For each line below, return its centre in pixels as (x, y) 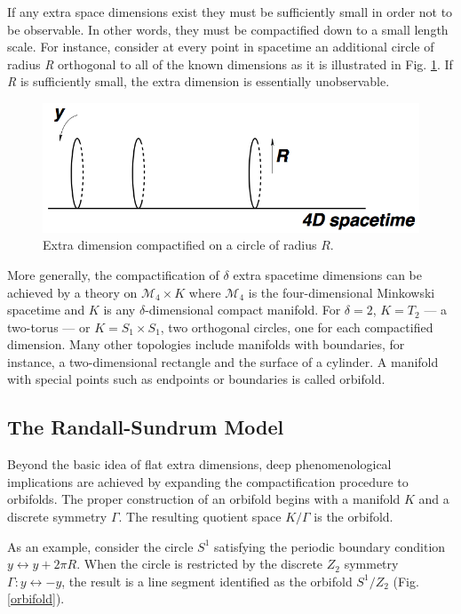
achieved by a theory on (72, 292)
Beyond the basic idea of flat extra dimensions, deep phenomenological (199, 464)
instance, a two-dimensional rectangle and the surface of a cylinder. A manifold (223, 361)
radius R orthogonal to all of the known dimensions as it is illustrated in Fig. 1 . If (230, 64)
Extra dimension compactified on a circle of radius (180, 245)
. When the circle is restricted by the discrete (200, 564)
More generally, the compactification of (113, 274)
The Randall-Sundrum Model (146, 427)
